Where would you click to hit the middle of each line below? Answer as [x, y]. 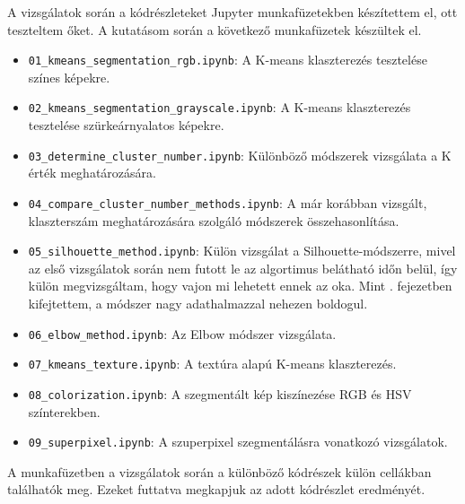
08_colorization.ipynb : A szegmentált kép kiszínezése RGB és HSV [220, 393]
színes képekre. [69, 77]
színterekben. [64, 411]
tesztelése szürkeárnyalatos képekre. [126, 125]
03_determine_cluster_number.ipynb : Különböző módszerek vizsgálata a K [240, 155]
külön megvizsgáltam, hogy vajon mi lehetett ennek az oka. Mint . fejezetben [240, 286]
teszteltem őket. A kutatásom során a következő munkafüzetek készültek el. [215, 29]
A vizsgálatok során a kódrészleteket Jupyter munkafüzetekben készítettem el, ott [232, 12]
